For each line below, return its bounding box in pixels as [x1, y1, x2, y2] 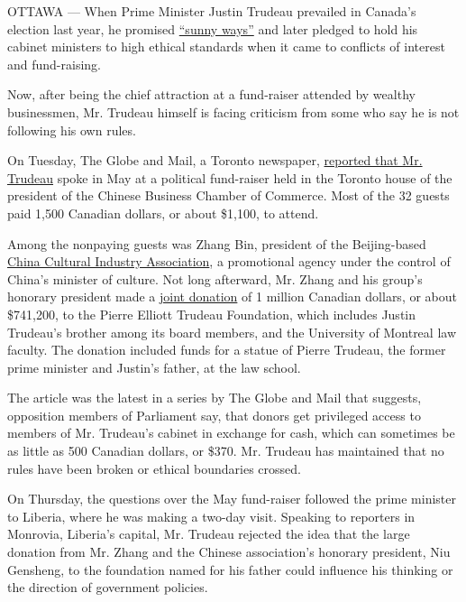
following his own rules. [7, 120, 136, 139]
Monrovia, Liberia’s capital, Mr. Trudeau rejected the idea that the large [7, 524, 410, 543]
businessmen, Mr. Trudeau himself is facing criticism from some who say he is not [7, 102, 460, 121]
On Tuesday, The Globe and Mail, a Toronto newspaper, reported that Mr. [7, 151, 423, 170]
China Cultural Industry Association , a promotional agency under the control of [7, 252, 451, 271]
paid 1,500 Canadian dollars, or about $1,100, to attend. [7, 203, 319, 222]
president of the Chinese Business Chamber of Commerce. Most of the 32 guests [7, 186, 450, 205]
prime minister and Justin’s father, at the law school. [7, 357, 301, 376]
